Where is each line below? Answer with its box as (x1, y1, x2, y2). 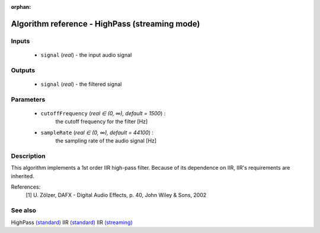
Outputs (11, 66, 36, 74)
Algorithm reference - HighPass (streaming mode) (11, 18, 200, 29)
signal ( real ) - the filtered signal (40, 80, 122, 88)
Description (11, 151, 46, 160)
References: (11, 183, 41, 190)
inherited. (11, 172, 35, 180)
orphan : (11, 4, 31, 10)
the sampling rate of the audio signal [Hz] (55, 137, 157, 144)
